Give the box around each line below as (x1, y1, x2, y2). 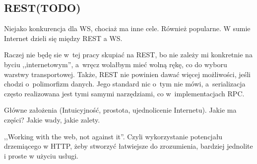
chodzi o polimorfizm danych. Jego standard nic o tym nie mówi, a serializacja (4, 79, 246, 89)
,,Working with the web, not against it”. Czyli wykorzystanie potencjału (4, 131, 223, 141)
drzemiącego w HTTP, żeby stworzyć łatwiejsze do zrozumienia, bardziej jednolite (4, 141, 253, 151)
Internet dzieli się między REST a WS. (4, 33, 123, 43)
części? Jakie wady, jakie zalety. (4, 114, 100, 124)
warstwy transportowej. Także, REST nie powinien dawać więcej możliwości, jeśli (4, 69, 251, 79)
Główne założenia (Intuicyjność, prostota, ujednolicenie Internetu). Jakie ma (4, 105, 237, 115)
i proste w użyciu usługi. (4, 150, 78, 161)
